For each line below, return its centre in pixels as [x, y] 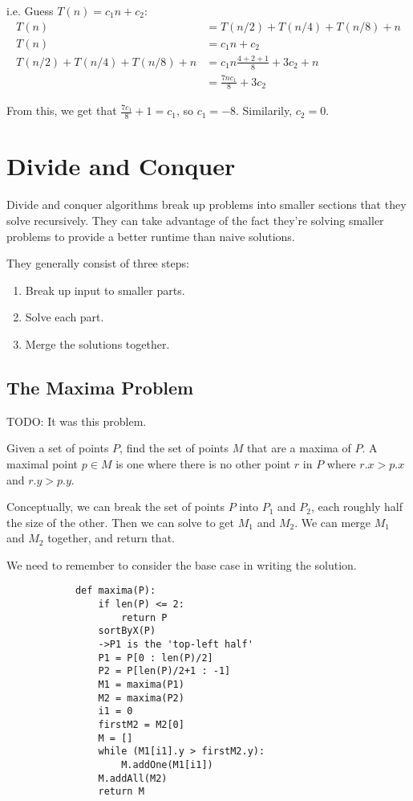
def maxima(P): [115, 591]
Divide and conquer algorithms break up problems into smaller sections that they [206, 204]
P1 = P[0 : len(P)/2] [156, 658]
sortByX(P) [127, 631]
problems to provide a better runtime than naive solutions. [151, 236]
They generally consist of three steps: [98, 263]
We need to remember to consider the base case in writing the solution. [182, 564]
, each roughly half [357, 507]
